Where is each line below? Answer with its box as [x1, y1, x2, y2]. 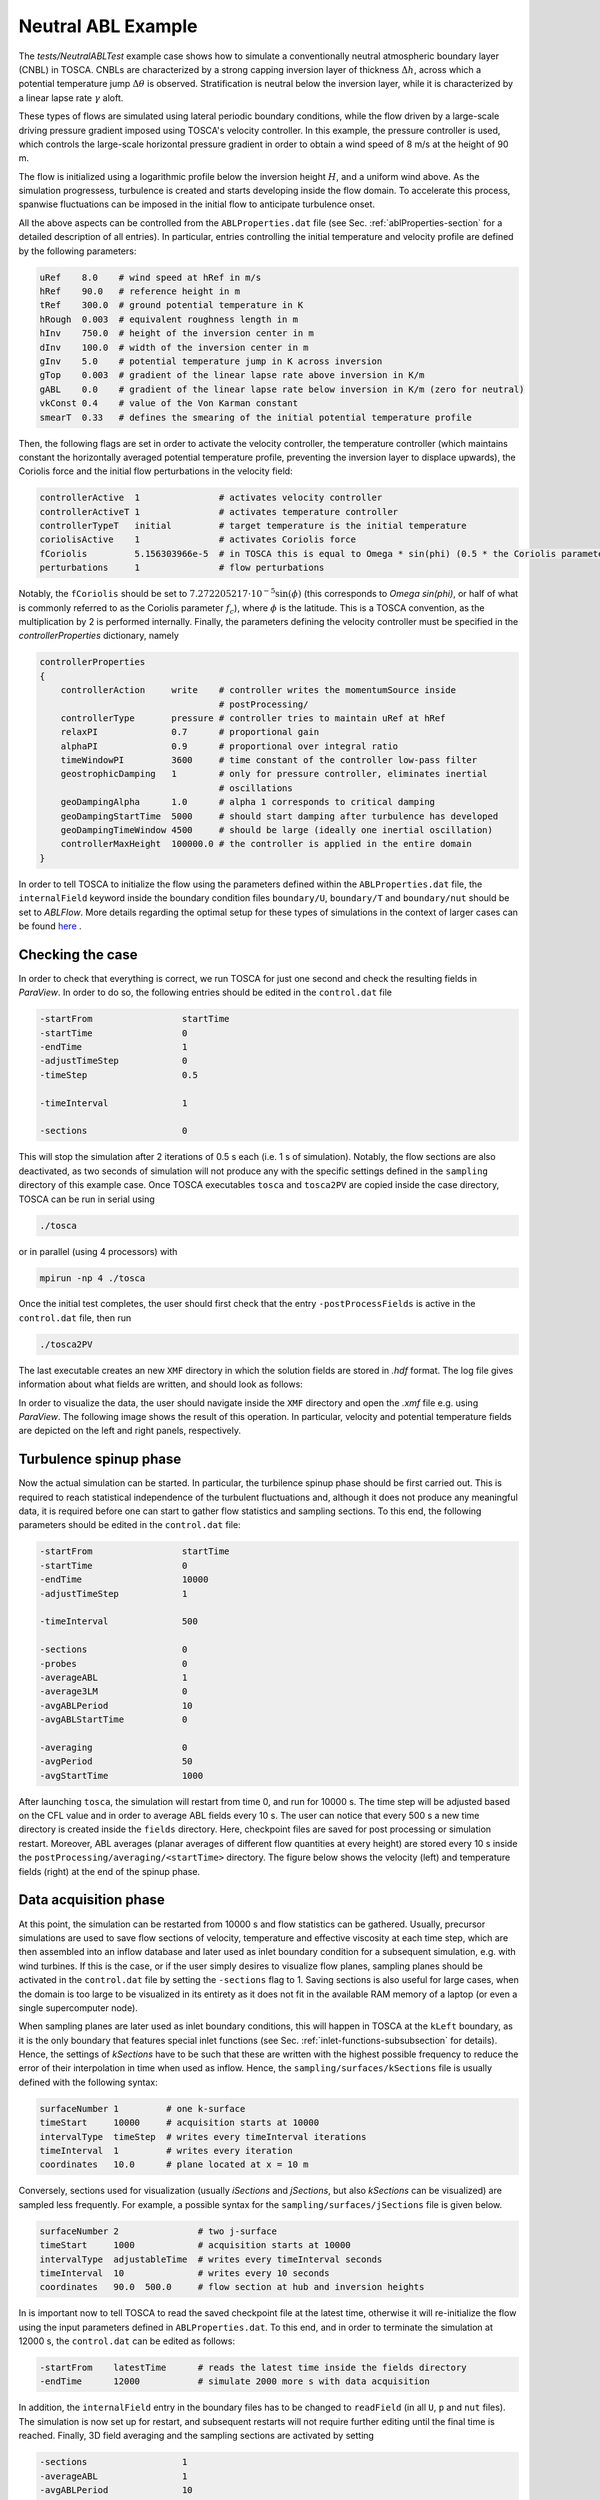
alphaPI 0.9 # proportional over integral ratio [60, 740, 399, 752]
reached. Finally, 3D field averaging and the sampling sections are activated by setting [18, 2430, 375, 2442]
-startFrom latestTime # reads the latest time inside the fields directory [39, 2362, 467, 2374]
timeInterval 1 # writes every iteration [39, 2145, 294, 2157]
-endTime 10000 [39, 1574, 209, 1585]
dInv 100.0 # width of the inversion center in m [39, 341, 309, 353]
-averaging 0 [39, 1741, 188, 1753]
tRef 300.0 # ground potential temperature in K [39, 300, 304, 311]
